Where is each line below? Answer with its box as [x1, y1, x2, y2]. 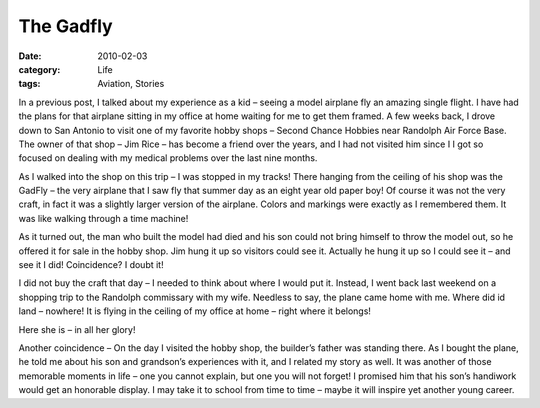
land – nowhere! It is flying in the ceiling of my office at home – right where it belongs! [18, 305, 372, 317]
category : [18, 63, 61, 75]
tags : [18, 78, 41, 90]
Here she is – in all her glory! [18, 323, 136, 335]
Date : [18, 50, 42, 62]
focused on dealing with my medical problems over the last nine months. [18, 152, 318, 164]
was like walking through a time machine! [18, 212, 189, 224]
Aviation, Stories [97, 78, 165, 90]
